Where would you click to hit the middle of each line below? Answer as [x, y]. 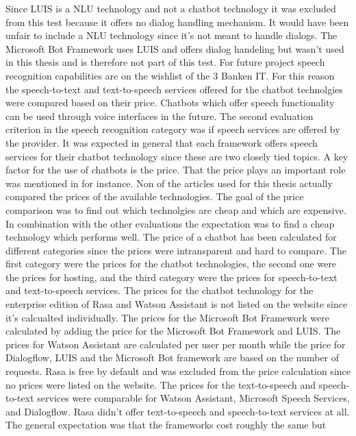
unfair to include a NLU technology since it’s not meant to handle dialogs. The [171, 35]
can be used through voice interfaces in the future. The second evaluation [160, 116]
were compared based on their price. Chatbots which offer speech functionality [170, 102]
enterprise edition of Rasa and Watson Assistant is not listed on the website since [177, 304]
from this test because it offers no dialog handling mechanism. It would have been [177, 22]
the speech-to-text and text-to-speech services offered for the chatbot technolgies [174, 89]
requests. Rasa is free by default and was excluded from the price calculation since [178, 371]
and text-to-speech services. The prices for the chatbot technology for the [160, 290]
